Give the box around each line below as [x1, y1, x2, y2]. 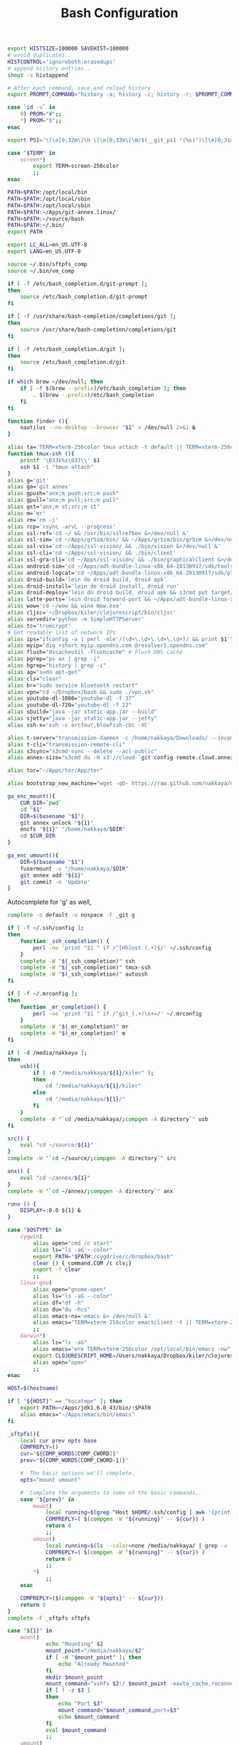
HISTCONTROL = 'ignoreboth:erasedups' [7, 58, 116, 65]
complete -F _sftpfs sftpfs [7, 1614, 91, 1622]
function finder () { [7, 418, 69, 425]
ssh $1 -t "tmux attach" [20, 463, 94, 470]
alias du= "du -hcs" [33, 1306, 91, 1313]
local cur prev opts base [20, 1437, 97, 1444]
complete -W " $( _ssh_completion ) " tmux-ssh [20, 964, 152, 971]
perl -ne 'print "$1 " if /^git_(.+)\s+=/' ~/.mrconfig [33, 1010, 202, 1017]
